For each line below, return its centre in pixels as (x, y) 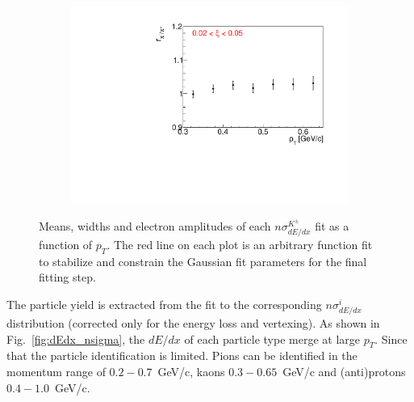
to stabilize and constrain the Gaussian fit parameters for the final (203, 261)
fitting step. (67, 277)
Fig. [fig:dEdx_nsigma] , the (76, 339)
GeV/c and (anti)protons (344, 371)
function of (66, 244)
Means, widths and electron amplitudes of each (155, 225)
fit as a (332, 225)
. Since (391, 339)
